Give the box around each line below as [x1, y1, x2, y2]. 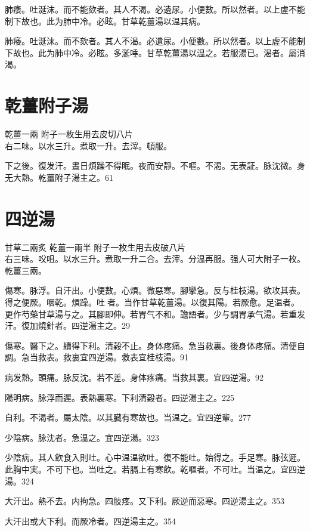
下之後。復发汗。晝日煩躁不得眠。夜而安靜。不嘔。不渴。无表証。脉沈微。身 [5, 159, 305, 172]
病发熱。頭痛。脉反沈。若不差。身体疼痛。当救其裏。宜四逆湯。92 [5, 371, 263, 383]
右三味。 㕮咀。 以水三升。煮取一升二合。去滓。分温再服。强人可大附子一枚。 [5, 252, 305, 265]
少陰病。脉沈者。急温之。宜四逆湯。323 [5, 431, 159, 443]
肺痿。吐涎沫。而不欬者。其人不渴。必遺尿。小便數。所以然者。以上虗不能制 [5, 35, 305, 47]
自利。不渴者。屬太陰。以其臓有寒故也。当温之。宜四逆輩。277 [5, 411, 251, 424]
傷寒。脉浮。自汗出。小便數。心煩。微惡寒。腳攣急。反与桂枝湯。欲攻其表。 [5, 284, 305, 297]
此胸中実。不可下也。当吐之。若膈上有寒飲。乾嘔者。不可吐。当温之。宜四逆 [5, 462, 305, 475]
